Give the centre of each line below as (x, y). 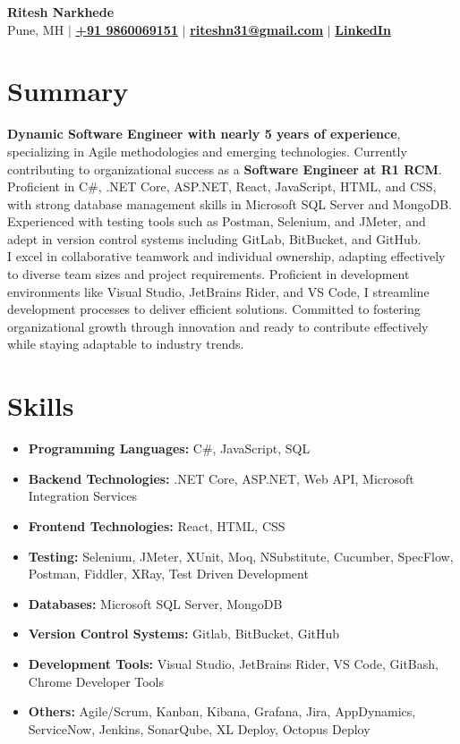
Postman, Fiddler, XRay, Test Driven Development (168, 574)
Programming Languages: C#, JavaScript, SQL (169, 448)
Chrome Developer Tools (96, 681)
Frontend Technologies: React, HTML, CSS (157, 525)
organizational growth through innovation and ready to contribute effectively (218, 326)
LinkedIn (363, 29)
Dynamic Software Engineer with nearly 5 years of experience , (204, 134)
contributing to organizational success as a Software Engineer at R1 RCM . (225, 169)
